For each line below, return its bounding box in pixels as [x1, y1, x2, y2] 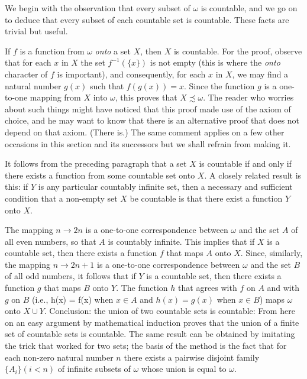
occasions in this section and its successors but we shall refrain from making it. [5, 137, 291, 150]
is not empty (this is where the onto [150, 56, 280, 69]
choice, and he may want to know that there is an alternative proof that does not [5, 114, 300, 127]
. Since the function [183, 79, 255, 92]
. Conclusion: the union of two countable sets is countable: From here [44, 305, 295, 317]
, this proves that [115, 91, 177, 103]
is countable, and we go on [201, 2, 298, 14]
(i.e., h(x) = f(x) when [32, 293, 114, 305]
